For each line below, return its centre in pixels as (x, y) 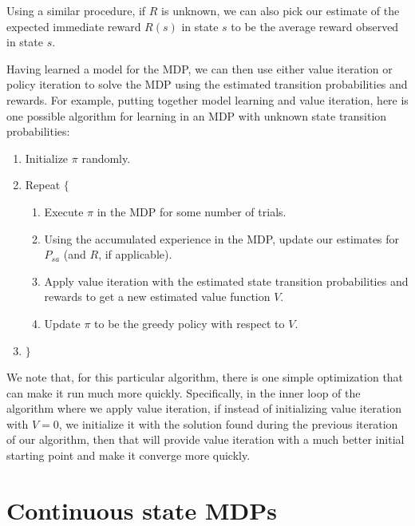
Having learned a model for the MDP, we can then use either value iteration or (200, 68)
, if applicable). (135, 254)
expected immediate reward (74, 26)
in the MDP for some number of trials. (192, 211)
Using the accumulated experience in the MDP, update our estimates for (222, 238)
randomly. (106, 158)
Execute (64, 211)
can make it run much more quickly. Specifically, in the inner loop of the (184, 392)
